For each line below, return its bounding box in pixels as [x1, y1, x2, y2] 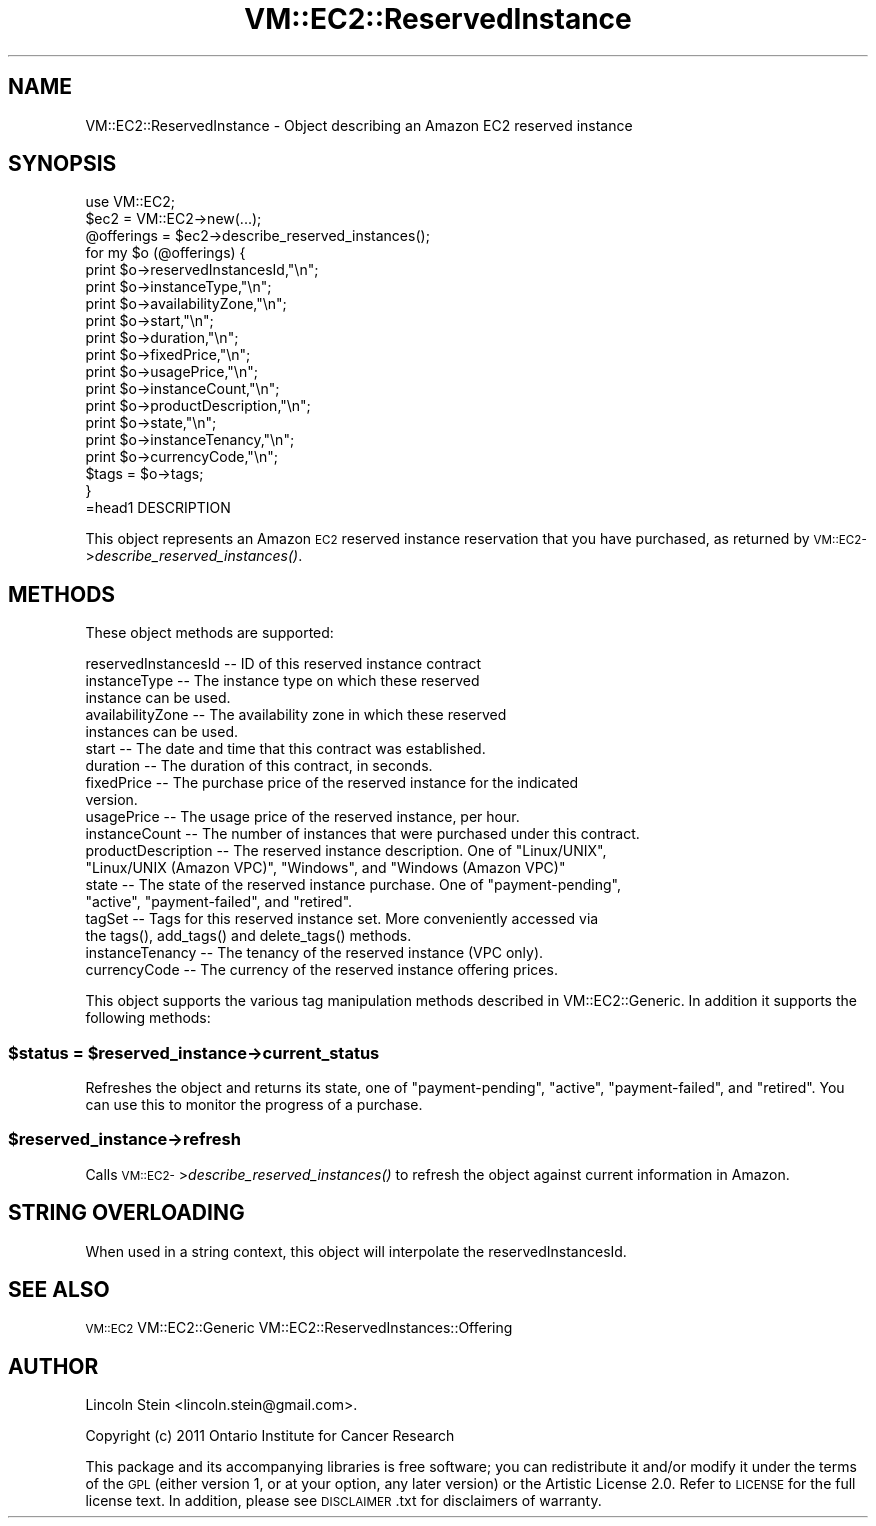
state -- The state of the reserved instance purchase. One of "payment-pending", [85, 876, 621, 894]
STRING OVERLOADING [8, 1200, 245, 1226]
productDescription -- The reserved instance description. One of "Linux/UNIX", [85, 842, 607, 860]
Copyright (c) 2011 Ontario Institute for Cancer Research [85, 1427, 455, 1445]
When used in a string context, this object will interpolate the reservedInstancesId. [85, 1242, 627, 1260]
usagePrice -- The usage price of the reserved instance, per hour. [85, 808, 520, 826]
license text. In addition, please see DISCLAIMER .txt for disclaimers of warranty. [85, 1492, 602, 1510]
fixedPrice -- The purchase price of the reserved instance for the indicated [85, 774, 579, 792]
